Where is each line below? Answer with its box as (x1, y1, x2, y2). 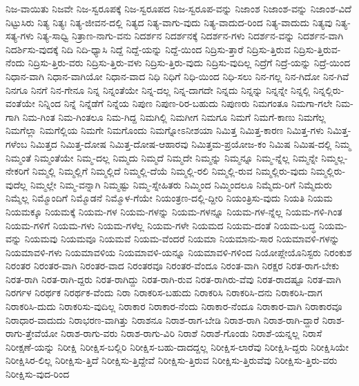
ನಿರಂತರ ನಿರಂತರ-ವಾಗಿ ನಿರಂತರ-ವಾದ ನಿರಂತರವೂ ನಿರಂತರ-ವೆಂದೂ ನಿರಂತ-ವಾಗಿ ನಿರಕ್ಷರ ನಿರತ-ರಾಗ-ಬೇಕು (6, 258, 340, 273)
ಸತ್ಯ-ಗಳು (6, 28, 35, 43)
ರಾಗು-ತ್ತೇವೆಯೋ (6, 326, 58, 340)
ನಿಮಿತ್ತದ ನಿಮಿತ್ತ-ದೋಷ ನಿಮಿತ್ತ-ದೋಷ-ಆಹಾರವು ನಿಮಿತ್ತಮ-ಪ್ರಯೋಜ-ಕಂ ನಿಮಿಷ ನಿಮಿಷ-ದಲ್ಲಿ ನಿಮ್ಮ (30, 136, 351, 151)
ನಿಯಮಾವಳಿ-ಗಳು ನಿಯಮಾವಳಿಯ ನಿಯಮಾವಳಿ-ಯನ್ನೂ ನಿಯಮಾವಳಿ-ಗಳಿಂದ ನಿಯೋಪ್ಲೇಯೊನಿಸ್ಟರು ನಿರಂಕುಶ (6, 244, 352, 259)
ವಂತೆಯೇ (6, 96, 35, 110)
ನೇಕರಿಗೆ (6, 164, 30, 178)
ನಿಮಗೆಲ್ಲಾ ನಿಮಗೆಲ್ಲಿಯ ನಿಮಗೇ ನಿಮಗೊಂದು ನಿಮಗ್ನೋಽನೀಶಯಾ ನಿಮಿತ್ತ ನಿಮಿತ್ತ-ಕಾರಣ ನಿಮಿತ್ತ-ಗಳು (6, 123, 324, 137)
